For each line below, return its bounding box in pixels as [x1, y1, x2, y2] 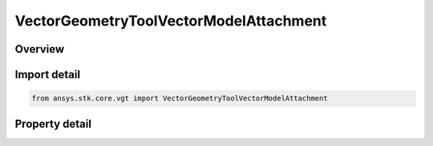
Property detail [14, 116, 92, 131]
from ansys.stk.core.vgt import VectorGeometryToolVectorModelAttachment [31, 94, 328, 103]
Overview [14, 42, 65, 56]
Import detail [14, 68, 80, 81]
